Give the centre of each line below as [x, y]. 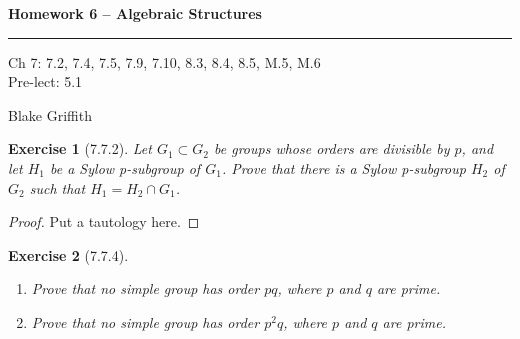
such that [57, 187]
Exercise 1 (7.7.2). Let [80, 148]
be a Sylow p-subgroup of [125, 167]
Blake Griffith [50, 114]
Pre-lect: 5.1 [45, 81]
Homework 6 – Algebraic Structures [135, 13]
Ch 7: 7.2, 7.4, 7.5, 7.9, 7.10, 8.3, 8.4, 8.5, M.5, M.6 [164, 61]
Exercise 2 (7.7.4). [68, 254]
